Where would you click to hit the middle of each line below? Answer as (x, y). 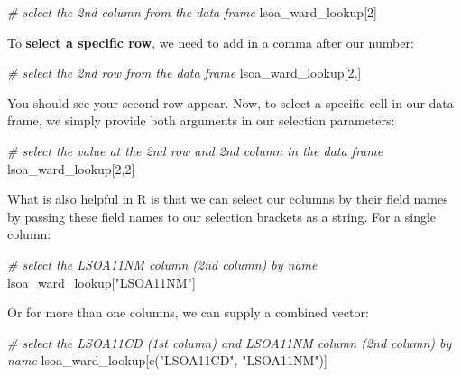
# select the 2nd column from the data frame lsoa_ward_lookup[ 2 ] (192, 12)
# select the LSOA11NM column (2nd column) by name (162, 264)
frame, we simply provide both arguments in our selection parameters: (201, 120)
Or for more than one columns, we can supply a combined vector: (188, 312)
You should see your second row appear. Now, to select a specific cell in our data (230, 102)
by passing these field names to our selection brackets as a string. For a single (222, 216)
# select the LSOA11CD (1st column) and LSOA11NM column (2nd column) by (230, 342)
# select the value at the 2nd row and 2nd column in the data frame (195, 150)
